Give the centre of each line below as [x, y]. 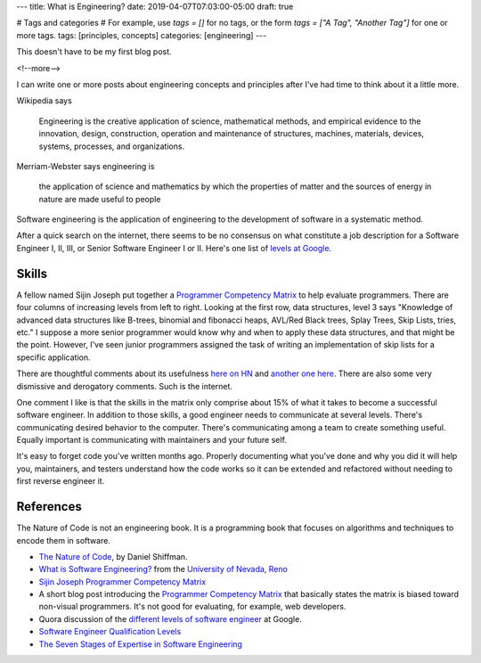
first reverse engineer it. [61, 481]
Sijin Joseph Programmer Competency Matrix [122, 581]
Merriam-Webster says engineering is [86, 166]
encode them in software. [64, 540]
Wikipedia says [45, 101]
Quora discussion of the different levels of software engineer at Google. [170, 618]
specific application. [53, 357]
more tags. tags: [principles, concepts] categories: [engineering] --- [142, 35]
